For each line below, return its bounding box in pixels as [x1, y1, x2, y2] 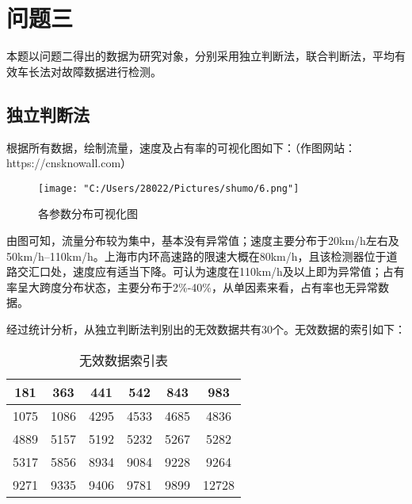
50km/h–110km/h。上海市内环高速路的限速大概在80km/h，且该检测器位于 [6, 247, 387, 264]
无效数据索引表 [79, 350, 169, 369]
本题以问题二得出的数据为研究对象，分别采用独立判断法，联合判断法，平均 [6, 48, 395, 64]
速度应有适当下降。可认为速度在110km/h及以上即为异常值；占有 [72, 263, 405, 280]
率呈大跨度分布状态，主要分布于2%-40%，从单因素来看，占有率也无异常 [6, 278, 378, 295]
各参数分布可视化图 [38, 205, 138, 222]
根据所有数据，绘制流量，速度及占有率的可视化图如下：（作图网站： [6, 139, 356, 155]
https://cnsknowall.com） [6, 155, 132, 171]
